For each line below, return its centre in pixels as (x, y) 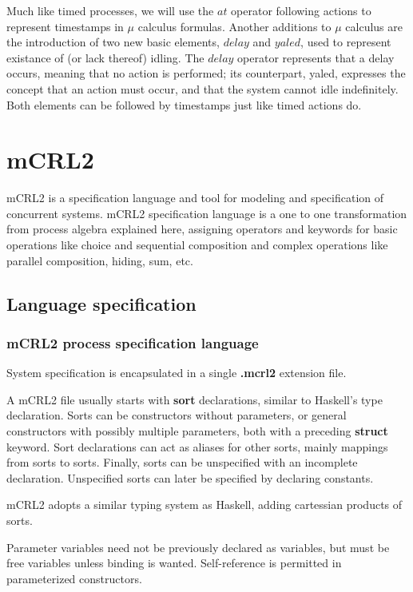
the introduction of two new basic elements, (113, 42)
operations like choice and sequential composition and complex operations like (197, 245)
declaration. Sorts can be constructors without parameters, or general (177, 415)
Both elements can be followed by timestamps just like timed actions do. (184, 104)
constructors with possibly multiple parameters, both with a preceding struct (197, 431)
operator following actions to (301, 10)
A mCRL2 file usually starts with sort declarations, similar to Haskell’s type (195, 399)
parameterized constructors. (74, 578)
